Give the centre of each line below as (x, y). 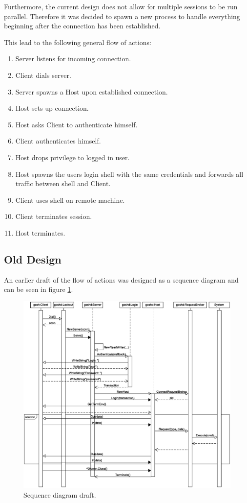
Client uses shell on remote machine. (70, 200)
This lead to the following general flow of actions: (78, 42)
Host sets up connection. (52, 108)
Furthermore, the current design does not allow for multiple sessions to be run (121, 6)
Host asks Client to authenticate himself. (76, 124)
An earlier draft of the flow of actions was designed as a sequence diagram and (121, 279)
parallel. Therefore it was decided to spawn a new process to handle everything (122, 16)
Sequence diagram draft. (60, 494)
